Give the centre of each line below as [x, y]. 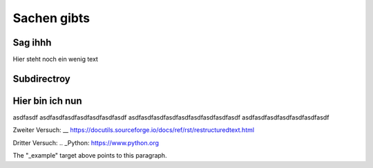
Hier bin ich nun [47, 101]
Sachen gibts [51, 18]
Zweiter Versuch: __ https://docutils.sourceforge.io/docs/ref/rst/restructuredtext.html [134, 130]
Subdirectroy [41, 78]
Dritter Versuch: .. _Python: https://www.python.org [86, 142]
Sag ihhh [32, 43]
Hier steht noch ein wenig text [55, 59]
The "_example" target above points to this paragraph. [90, 156]
